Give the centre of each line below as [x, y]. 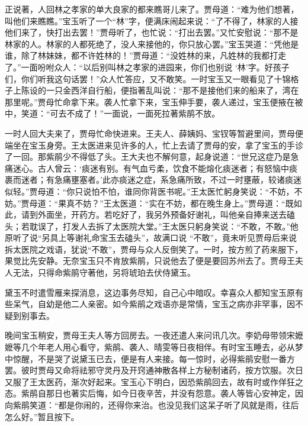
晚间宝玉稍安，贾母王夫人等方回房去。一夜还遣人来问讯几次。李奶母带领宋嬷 [154, 335]
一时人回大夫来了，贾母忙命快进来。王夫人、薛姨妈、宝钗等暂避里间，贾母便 [154, 133]
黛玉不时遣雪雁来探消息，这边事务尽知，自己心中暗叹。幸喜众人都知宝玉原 [150, 292]
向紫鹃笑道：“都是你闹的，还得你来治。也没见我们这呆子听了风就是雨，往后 [152, 405]
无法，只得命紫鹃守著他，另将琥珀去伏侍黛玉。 [104, 272]
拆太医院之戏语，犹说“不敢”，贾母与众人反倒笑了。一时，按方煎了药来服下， [154, 249]
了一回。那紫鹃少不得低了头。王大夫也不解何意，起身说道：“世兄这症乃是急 [152, 156]
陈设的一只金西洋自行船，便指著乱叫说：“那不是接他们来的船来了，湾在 [160, 90]
